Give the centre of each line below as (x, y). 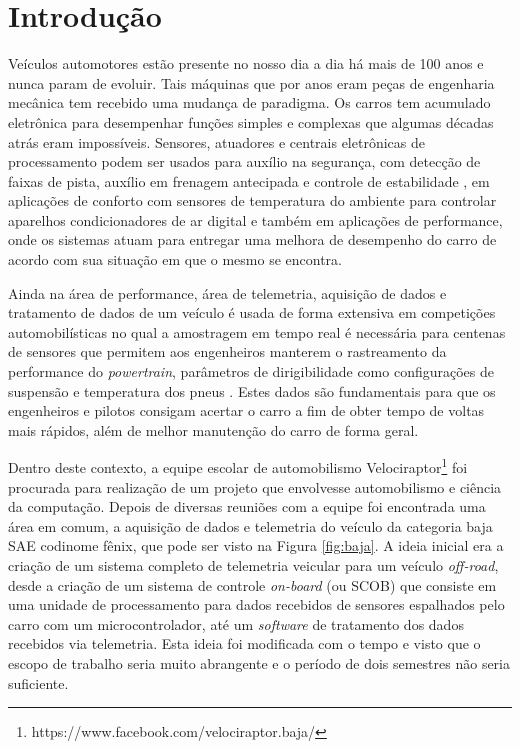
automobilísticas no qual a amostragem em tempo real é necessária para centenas (257, 331)
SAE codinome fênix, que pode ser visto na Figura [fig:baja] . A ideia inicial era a (256, 545)
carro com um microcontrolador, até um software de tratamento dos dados (236, 623)
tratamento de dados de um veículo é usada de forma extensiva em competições (252, 312)
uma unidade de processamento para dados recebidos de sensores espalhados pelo (256, 604)
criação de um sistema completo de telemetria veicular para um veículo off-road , (253, 565)
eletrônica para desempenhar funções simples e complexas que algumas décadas (251, 121)
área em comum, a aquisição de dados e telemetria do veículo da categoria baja (250, 525)
